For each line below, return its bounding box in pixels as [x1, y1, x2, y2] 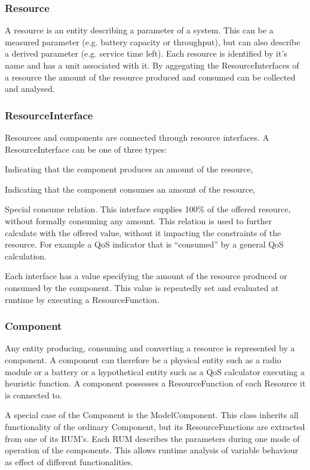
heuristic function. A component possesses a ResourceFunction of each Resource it [5, 377, 306, 389]
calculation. [5, 249, 47, 262]
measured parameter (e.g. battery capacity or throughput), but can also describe [5, 35, 300, 48]
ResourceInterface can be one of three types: [5, 143, 167, 155]
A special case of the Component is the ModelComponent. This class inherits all [5, 409, 299, 421]
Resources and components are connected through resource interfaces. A [5, 131, 269, 143]
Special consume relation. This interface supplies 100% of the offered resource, [5, 203, 291, 215]
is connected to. [5, 388, 62, 401]
